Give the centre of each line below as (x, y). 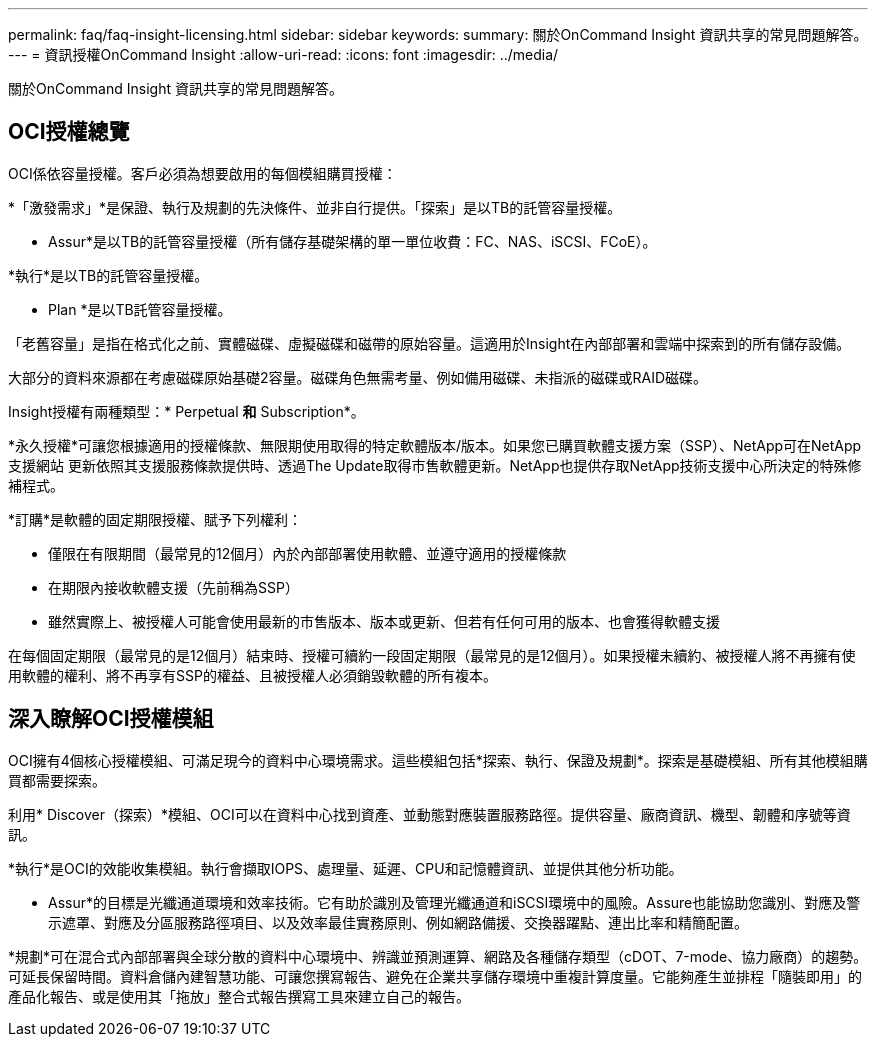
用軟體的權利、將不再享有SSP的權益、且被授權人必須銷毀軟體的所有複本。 (252, 675)
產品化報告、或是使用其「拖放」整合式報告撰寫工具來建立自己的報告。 (239, 996)
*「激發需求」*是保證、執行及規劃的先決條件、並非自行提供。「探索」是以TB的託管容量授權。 (315, 207)
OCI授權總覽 (69, 132)
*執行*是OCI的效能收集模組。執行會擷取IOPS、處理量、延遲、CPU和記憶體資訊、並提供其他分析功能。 (345, 868)
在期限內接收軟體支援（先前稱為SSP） (173, 587)
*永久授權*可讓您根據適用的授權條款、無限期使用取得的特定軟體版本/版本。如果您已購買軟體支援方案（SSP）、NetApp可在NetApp (435, 445)
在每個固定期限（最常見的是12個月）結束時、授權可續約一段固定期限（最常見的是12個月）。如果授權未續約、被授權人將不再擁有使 (432, 655)
